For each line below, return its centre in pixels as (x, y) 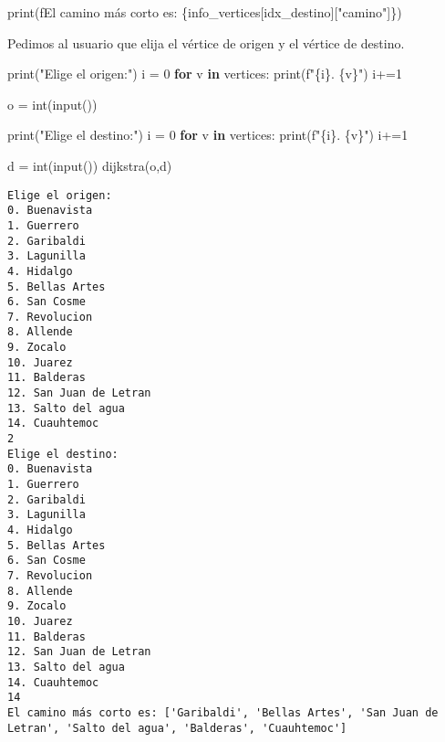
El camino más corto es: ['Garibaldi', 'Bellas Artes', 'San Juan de (223, 712)
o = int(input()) (52, 104)
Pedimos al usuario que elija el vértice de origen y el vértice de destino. (206, 42)
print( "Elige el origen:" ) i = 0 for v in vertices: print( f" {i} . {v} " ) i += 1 (205, 74)
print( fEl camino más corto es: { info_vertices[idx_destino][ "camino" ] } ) (205, 12)
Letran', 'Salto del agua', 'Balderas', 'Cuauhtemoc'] (177, 728)
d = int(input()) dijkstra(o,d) (90, 165)
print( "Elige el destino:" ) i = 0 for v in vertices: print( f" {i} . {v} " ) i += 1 (208, 135)
